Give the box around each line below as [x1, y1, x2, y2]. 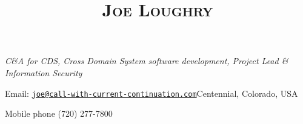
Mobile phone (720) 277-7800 [5, 107, 113, 120]
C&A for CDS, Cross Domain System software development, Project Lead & [5, 54, 288, 67]
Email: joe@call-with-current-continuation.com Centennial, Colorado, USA [5, 86, 298, 99]
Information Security [5, 66, 82, 79]
